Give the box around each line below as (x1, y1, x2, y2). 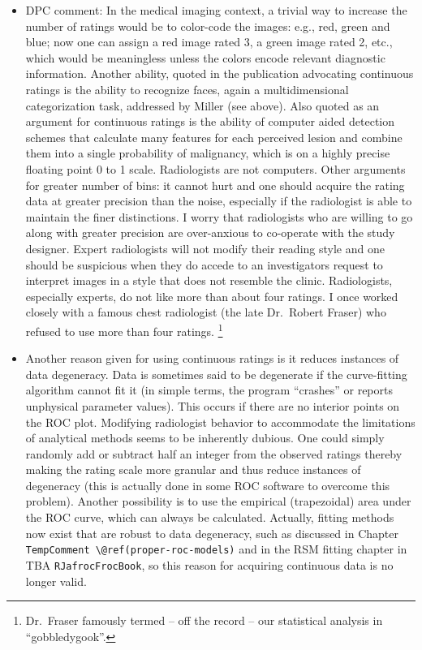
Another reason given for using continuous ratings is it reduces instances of (25, 350, 399, 367)
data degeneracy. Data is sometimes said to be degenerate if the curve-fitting (25, 365, 407, 382)
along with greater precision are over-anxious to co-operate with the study (25, 224, 395, 241)
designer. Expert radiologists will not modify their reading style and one (25, 239, 385, 256)
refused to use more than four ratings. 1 (25, 320, 223, 339)
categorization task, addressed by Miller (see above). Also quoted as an (25, 97, 380, 114)
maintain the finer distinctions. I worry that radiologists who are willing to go (25, 208, 413, 225)
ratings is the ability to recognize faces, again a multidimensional (25, 80, 349, 97)
